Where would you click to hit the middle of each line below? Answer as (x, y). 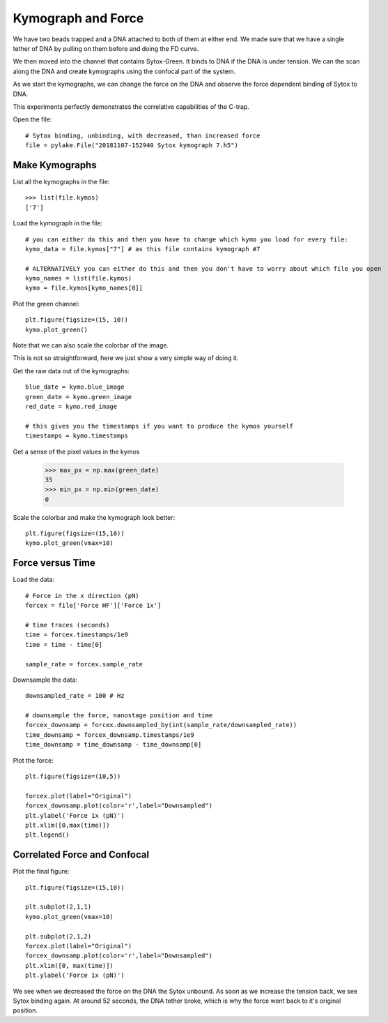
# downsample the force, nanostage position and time (119, 716)
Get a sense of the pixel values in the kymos (76, 451)
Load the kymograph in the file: (58, 223)
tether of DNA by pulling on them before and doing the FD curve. (106, 48)
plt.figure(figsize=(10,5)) (73, 777)
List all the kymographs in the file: (61, 181)
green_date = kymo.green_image (79, 397)
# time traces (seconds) (68, 625)
